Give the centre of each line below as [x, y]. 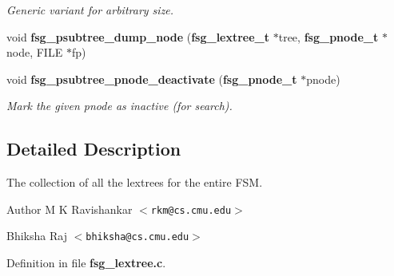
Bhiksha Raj [37, 236]
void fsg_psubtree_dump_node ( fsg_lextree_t [138, 36]
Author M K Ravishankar [70, 209]
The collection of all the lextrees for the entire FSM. [135, 182]
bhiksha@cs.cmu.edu [137, 237]
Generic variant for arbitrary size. [90, 10]
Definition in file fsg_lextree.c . [86, 263]
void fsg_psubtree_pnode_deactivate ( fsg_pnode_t [152, 79]
